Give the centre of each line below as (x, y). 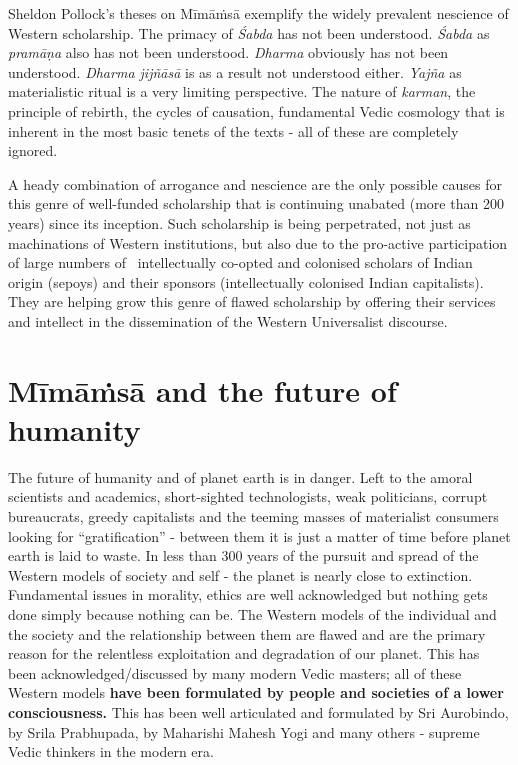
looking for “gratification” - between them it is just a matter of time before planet (259, 535)
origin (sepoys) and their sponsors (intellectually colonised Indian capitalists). (246, 281)
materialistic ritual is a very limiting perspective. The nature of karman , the (242, 91)
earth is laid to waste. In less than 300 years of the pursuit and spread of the (243, 555)
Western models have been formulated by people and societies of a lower (256, 692)
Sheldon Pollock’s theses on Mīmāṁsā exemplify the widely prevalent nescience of (258, 13)
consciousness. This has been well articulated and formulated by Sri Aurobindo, (258, 711)
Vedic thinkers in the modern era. (111, 751)
